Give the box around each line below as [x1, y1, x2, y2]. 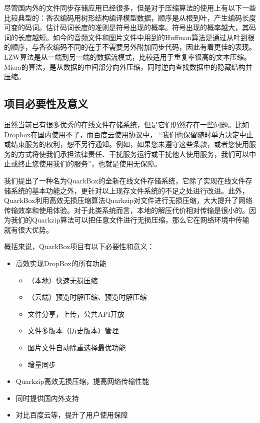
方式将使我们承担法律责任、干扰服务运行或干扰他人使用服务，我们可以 [17, 148, 249, 159]
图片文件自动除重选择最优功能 [27, 342, 126, 353]
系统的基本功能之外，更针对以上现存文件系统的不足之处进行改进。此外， [10, 185, 249, 195]
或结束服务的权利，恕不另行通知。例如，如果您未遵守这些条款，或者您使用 [4, 139, 249, 149]
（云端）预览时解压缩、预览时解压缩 [27, 292, 147, 302]
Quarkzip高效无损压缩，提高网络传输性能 [15, 376, 149, 386]
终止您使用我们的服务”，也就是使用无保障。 [17, 158, 161, 169]
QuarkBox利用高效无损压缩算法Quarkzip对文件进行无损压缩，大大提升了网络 [4, 195, 252, 205]
